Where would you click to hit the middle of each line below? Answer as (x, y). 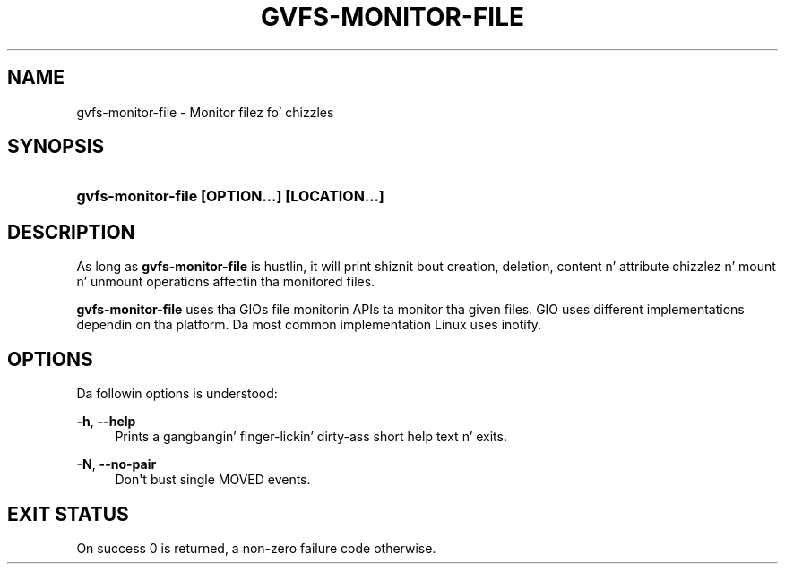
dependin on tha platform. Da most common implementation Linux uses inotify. (309, 325)
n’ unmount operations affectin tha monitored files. (226, 282)
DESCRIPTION (71, 232)
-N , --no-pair (116, 464)
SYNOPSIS (56, 147)
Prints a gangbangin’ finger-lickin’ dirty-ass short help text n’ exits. (311, 437)
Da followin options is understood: (177, 394)
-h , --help (106, 422)
